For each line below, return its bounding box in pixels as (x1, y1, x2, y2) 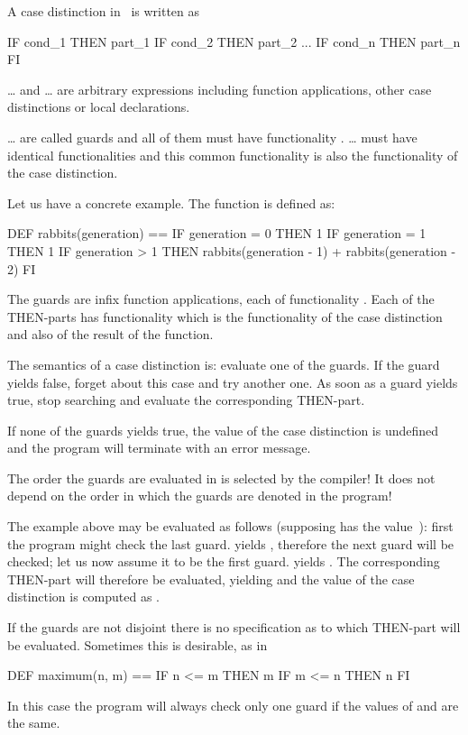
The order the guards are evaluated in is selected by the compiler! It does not (7, 468, 436, 487)
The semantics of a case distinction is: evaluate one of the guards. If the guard (7, 354, 440, 373)
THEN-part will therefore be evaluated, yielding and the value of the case (7, 569, 415, 588)
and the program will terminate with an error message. (7, 438, 311, 457)
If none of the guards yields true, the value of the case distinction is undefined (7, 420, 439, 439)
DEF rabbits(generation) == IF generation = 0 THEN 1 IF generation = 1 (7, 224, 427, 243)
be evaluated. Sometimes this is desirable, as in (7, 635, 268, 654)
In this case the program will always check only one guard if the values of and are (7, 695, 459, 714)
